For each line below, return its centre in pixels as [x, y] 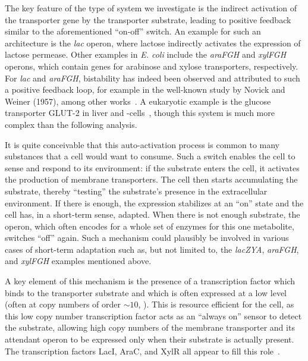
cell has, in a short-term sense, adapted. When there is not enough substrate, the [153, 214]
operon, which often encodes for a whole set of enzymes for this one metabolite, [150, 226]
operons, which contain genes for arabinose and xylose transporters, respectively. [152, 66]
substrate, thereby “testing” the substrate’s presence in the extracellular [136, 191]
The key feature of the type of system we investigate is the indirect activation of [151, 8]
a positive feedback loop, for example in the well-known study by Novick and [145, 90]
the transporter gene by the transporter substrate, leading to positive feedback [148, 19]
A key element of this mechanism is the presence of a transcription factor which [150, 281]
